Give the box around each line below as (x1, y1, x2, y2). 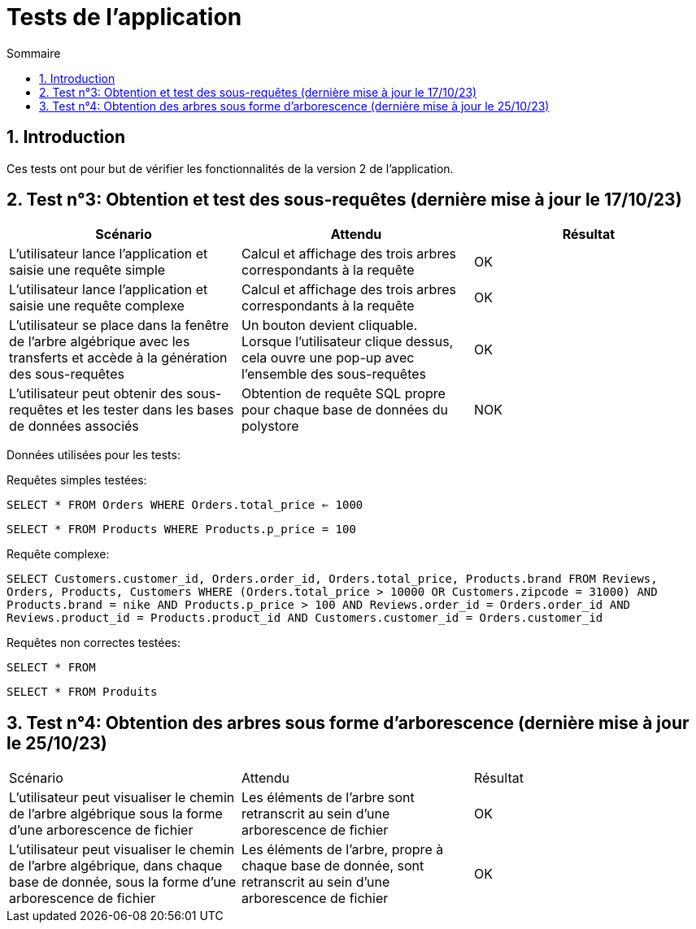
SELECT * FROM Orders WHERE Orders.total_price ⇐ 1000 (7, 498, 363, 512)
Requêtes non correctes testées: (7, 636, 181, 650)
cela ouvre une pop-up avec (241, 349, 415, 367)
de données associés (9, 418, 139, 435)
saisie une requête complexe (9, 297, 185, 315)
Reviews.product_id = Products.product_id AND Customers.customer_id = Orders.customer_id (7, 611, 603, 625)
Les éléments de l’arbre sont (241, 789, 415, 806)
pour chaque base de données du (241, 402, 449, 419)
